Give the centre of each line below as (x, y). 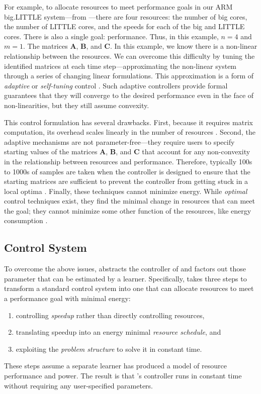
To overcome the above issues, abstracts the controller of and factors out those (125, 269)
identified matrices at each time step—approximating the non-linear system (120, 66)
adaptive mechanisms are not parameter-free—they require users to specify (119, 141)
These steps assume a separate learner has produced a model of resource (115, 366)
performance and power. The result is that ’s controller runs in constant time (123, 376)
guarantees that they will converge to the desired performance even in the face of (129, 95)
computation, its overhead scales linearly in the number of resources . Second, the (130, 132)
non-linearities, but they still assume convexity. (77, 105)
